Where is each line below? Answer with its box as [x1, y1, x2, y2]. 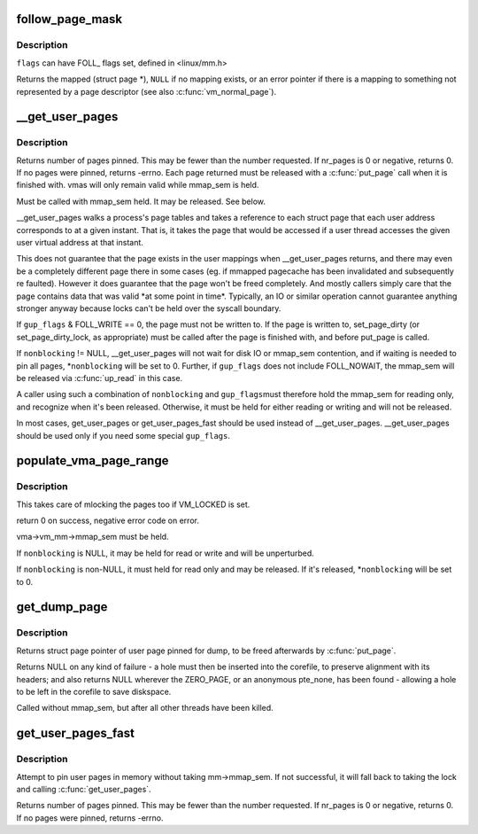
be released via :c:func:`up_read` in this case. [16, 372, 183, 383]
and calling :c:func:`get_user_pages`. [16, 783, 151, 794]
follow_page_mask [16, 12, 123, 27]
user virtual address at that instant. [16, 238, 143, 248]
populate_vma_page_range [16, 453, 169, 469]
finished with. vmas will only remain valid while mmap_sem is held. [16, 180, 259, 191]
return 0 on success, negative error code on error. [16, 515, 199, 526]
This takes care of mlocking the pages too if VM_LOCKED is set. [16, 499, 251, 510]
